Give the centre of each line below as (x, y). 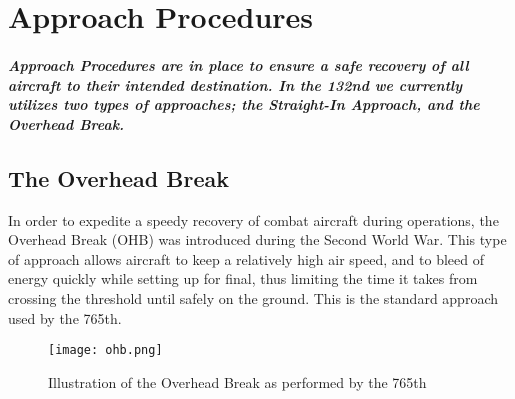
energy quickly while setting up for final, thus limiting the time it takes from (243, 278)
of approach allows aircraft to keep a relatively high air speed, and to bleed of (246, 258)
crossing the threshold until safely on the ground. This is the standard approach (253, 297)
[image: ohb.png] (105, 350)
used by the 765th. (65, 317)
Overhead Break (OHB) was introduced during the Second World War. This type (257, 239)
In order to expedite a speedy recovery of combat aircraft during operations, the (253, 219)
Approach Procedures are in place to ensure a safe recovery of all (238, 64)
